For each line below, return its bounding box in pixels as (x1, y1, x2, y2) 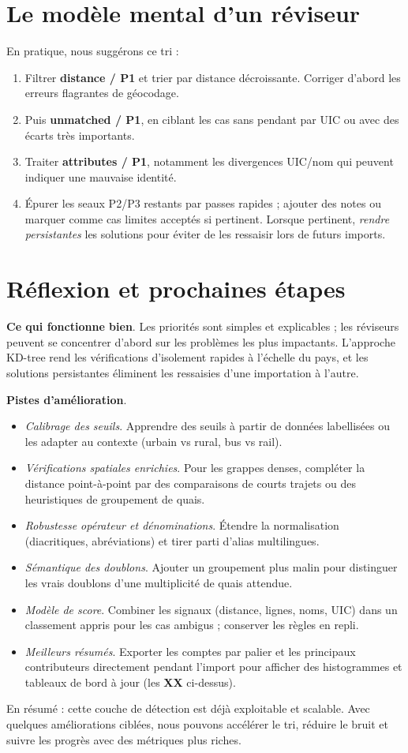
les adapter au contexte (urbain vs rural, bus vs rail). (24, 433, 283, 449)
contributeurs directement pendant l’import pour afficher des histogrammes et (24, 658, 402, 675)
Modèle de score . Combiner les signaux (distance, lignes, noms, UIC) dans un (24, 601, 398, 617)
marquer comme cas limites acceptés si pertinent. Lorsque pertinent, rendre (24, 210, 390, 227)
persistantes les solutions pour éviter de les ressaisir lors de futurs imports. (24, 226, 386, 242)
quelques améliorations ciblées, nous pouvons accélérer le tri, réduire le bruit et (6, 716, 389, 732)
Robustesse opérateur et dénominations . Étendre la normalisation (24, 517, 339, 534)
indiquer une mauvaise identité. (24, 168, 177, 185)
